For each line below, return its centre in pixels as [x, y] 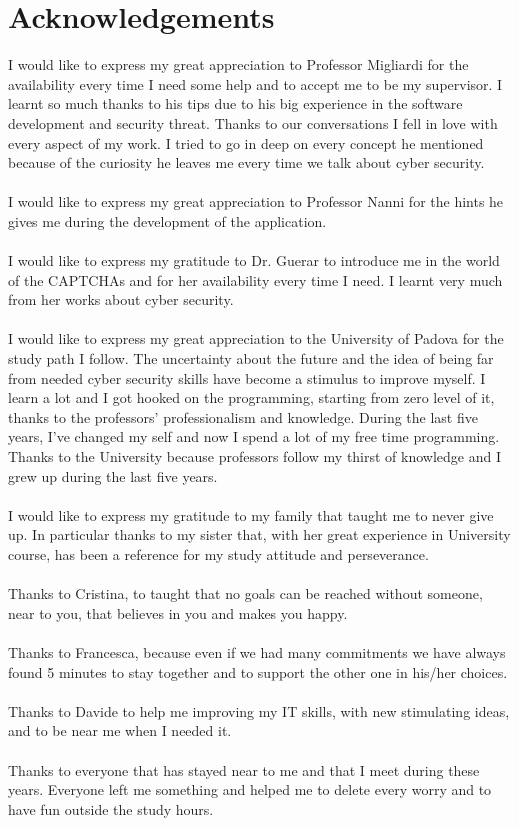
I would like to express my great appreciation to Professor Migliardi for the [238, 64]
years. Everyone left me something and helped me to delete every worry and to [250, 789]
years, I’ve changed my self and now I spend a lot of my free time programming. [254, 436]
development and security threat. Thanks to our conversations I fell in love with [253, 122]
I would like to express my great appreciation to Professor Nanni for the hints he [256, 201]
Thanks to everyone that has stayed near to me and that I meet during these [244, 769]
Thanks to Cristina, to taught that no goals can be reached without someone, [245, 593]
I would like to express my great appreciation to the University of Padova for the [256, 338]
